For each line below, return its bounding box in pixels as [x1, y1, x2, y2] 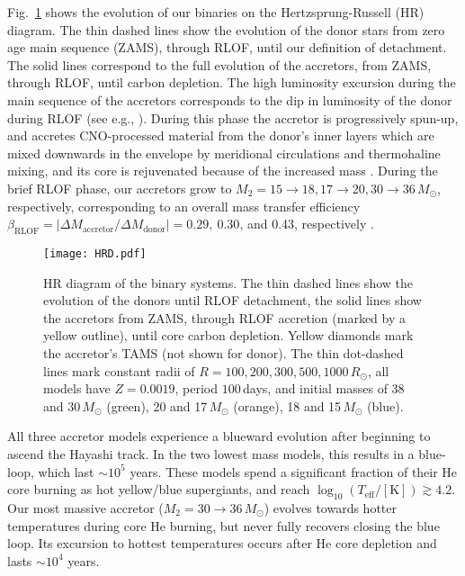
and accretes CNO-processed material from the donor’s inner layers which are [7, 126, 434, 145]
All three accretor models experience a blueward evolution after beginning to [7, 427, 431, 445]
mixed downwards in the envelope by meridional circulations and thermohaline [7, 143, 441, 162]
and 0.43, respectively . [246, 214, 374, 233]
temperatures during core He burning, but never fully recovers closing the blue [7, 516, 440, 535]
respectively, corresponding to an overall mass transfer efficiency [7, 196, 361, 215]
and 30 [43, 396, 81, 415]
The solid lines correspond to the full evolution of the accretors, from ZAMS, [7, 55, 432, 74]
